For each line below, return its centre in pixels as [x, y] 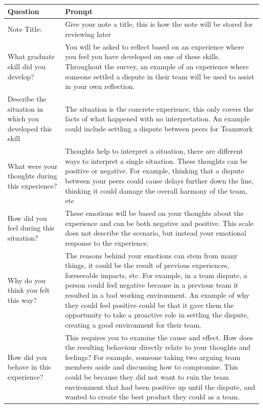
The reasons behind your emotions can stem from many [151, 255]
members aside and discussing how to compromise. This [151, 367]
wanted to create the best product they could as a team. [152, 397]
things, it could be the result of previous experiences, [147, 265]
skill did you [27, 66]
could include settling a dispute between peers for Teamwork [159, 128]
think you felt [29, 290]
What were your [33, 166]
